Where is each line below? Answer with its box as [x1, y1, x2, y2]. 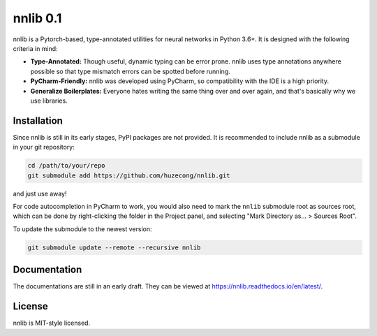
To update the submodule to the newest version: [13, 224, 152, 233]
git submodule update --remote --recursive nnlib [27, 243, 201, 251]
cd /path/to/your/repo [27, 161, 105, 170]
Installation [13, 115, 63, 126]
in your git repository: [13, 143, 75, 152]
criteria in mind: [13, 44, 59, 52]
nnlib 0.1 [13, 10, 62, 26]
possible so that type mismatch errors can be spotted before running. [30, 67, 230, 75]
